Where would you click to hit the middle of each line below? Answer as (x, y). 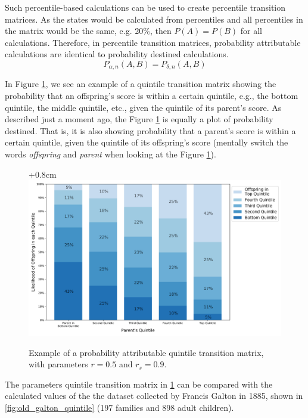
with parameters (58, 364)
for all (251, 31)
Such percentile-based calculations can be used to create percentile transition (145, 7)
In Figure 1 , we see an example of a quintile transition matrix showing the (141, 84)
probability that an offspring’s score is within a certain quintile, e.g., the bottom (152, 96)
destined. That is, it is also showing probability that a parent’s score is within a (150, 130)
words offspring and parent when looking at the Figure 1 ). (111, 154)
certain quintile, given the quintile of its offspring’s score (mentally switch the (147, 142)
